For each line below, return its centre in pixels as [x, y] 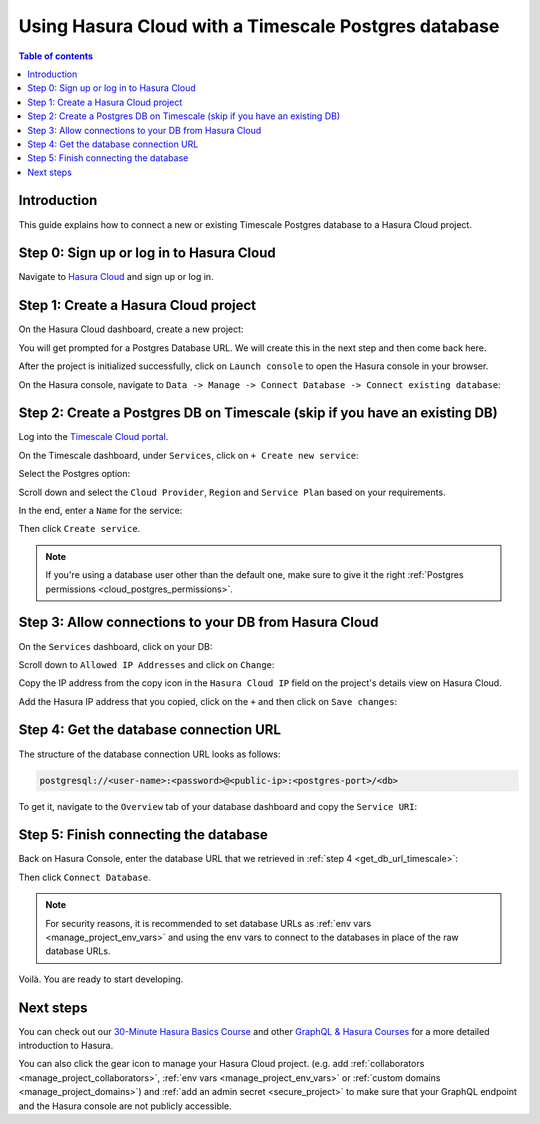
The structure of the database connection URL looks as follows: [149, 754]
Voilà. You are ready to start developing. [101, 979]
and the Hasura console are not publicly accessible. [125, 1106]
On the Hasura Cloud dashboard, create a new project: [131, 329]
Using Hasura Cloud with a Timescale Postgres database [259, 26]
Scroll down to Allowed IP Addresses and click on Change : [146, 664]
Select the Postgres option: [74, 474]
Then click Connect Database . [84, 877]
